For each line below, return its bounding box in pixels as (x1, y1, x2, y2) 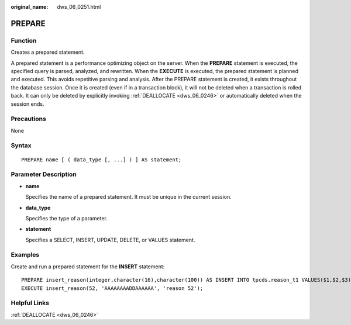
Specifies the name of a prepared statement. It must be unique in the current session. (25, 193, 232, 200)
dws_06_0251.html (57, 4, 101, 10)
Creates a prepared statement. (11, 49, 85, 56)
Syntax (11, 141, 32, 150)
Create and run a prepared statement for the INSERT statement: (11, 263, 165, 270)
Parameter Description (11, 170, 77, 178)
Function (11, 36, 37, 44)
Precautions (11, 115, 46, 123)
